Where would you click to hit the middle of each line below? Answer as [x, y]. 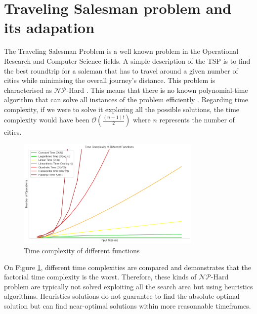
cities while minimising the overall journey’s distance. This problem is [110, 80]
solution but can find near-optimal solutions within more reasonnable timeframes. [128, 305]
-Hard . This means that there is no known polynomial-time [157, 90]
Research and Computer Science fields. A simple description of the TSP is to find [127, 60]
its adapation [49, 27]
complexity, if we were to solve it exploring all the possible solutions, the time [122, 109]
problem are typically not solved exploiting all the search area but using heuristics [128, 286]
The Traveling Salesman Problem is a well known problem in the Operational [121, 51]
